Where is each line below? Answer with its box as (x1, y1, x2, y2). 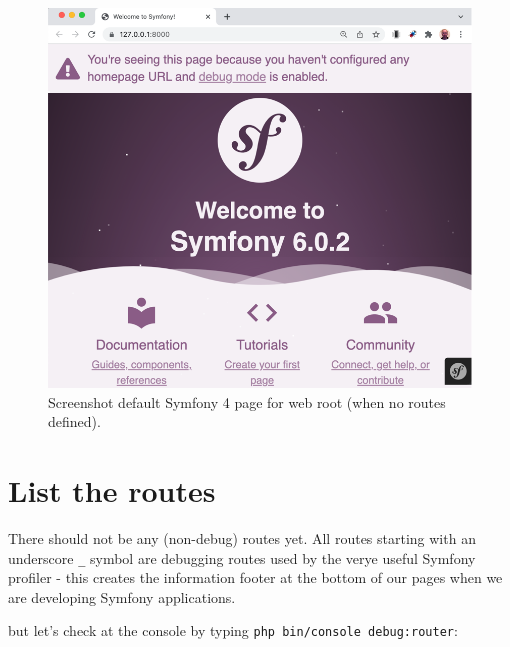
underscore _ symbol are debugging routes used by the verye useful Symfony (8, 547, 476, 568)
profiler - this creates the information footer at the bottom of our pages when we (8, 567, 503, 588)
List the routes (8, 470, 216, 511)
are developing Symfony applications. (8, 586, 236, 607)
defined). (48, 411, 101, 432)
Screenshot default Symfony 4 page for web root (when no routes (48, 391, 446, 412)
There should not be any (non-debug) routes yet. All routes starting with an (8, 527, 476, 548)
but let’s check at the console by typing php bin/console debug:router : (8, 620, 458, 641)
